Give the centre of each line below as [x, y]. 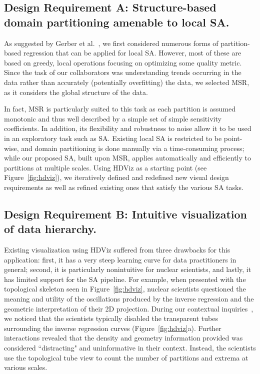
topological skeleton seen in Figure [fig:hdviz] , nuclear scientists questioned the [125, 289]
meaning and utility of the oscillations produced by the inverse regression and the [129, 299]
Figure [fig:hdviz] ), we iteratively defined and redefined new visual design [116, 177]
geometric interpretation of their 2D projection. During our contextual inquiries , [129, 308]
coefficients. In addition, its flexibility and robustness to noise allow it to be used [128, 128]
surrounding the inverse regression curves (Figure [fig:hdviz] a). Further [113, 328]
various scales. [26, 367]
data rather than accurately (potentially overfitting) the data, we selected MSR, [127, 82]
